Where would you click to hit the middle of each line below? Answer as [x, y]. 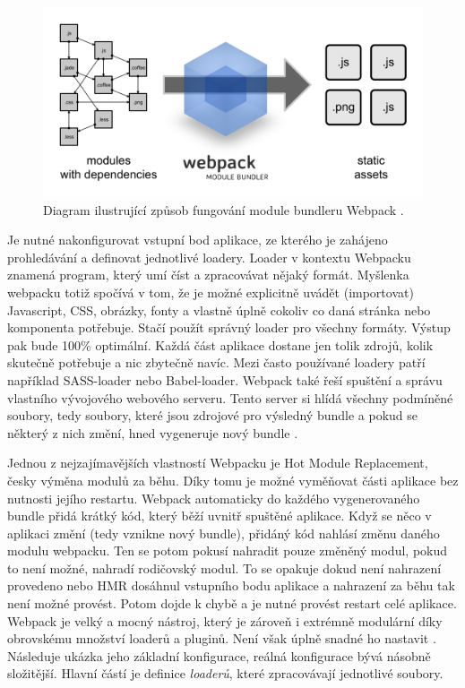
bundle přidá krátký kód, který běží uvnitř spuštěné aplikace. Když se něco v [220, 516]
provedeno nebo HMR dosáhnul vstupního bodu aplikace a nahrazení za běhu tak [231, 585]
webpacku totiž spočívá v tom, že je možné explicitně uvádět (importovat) [211, 292]
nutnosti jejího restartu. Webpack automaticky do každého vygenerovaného [214, 498]
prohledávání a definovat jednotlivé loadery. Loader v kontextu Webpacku [209, 257]
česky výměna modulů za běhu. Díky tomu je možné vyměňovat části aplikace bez [233, 480]
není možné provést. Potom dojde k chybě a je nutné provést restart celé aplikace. [232, 603]
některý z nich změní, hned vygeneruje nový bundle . [153, 432]
